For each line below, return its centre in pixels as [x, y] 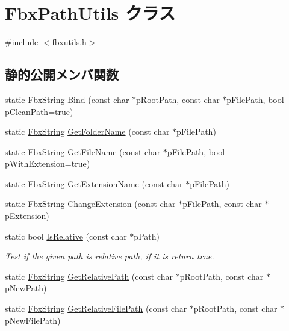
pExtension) [27, 216]
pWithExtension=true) [48, 163]
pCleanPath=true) [39, 111]
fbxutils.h [69, 42]
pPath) [147, 236]
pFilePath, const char [222, 204]
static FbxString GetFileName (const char [83, 151]
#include [22, 42]
